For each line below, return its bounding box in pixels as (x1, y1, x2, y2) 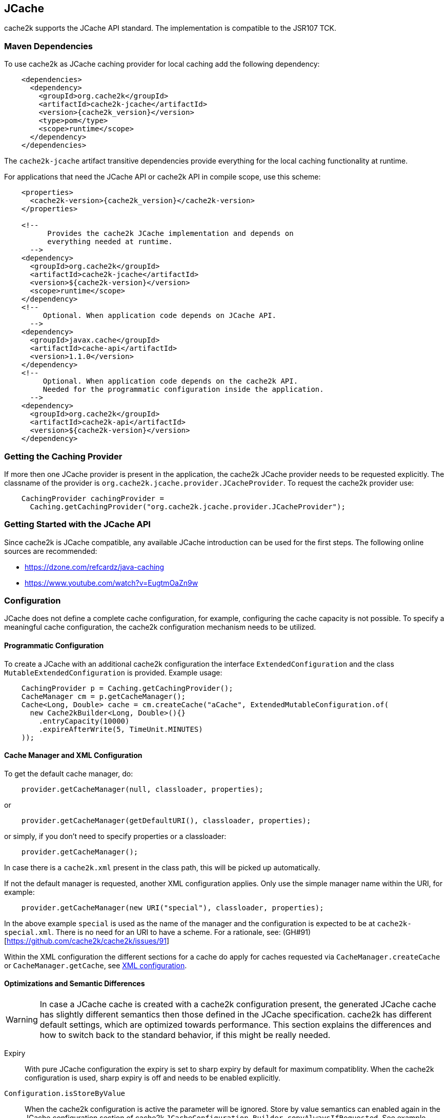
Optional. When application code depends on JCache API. (43, 311, 277, 320)
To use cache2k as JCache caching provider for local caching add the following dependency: (4, 59, 320, 69)
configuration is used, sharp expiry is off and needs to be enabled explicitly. (25, 1073, 281, 1083)
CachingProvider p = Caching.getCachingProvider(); (21, 684, 233, 692)
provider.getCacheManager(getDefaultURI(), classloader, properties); (21, 816, 311, 825)
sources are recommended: (4, 546, 97, 555)
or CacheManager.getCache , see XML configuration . (4, 961, 187, 970)
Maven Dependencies (4, 41, 93, 51)
